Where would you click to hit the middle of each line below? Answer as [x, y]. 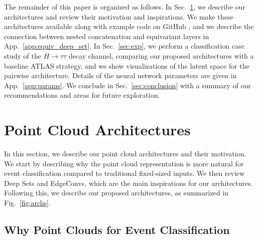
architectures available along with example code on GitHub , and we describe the [129, 26]
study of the [23, 55]
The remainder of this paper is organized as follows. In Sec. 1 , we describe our [125, 7]
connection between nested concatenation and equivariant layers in [107, 36]
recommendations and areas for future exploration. [82, 95]
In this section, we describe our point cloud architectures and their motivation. [125, 154]
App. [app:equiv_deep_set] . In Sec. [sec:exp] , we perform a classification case [124, 46]
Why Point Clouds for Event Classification [117, 230]
